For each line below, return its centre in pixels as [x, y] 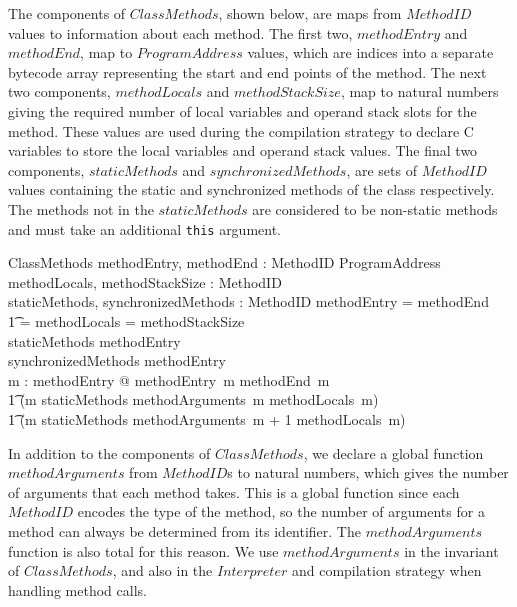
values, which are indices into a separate [370, 52]
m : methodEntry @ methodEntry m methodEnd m [169, 379]
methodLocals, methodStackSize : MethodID [145, 281]
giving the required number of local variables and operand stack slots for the [242, 110]
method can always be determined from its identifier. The [184, 530]
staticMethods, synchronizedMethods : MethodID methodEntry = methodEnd [248, 301]
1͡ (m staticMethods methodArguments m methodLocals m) [193, 399]
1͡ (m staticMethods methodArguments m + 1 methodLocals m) [207, 418]
